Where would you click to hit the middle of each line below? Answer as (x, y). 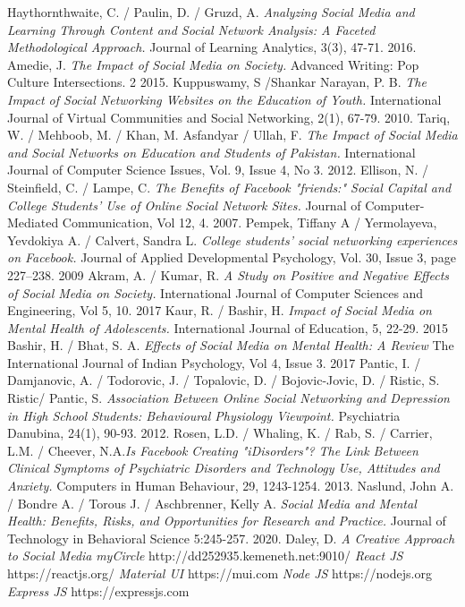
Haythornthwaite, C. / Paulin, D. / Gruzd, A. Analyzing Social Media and (211, 12)
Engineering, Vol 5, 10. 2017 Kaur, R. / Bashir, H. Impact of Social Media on (220, 310)
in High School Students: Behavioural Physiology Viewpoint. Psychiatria (204, 415)
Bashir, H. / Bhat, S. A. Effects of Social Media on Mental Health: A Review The (231, 345)
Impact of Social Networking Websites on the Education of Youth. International (224, 99)
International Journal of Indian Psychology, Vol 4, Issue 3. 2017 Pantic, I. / (214, 362)
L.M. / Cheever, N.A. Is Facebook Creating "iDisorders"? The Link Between (213, 450)
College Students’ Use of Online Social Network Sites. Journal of (184, 205)
